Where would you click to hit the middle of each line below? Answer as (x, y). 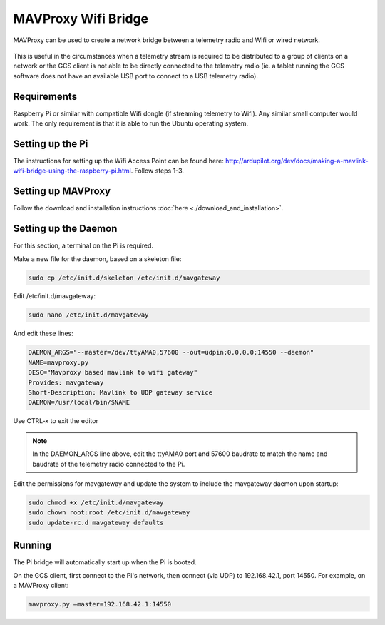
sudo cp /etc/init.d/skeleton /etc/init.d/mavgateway (124, 278)
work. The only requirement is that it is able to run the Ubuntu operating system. (131, 123)
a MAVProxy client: (41, 585)
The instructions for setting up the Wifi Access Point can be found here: (119, 161)
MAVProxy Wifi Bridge (81, 19)
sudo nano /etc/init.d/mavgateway (88, 315)
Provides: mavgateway (66, 382)
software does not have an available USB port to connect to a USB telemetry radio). (135, 76)
